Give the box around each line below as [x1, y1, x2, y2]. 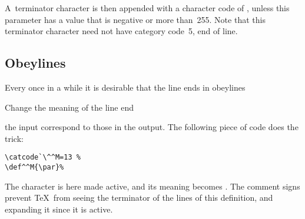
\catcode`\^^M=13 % [5, 153, 81, 162]
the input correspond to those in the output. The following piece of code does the [5, 121, 299, 133]
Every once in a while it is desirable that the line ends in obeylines [5, 81, 246, 93]
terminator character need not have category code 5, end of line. [5, 25, 238, 37]
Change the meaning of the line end [5, 101, 134, 113]
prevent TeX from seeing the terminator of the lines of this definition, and [5, 191, 273, 204]
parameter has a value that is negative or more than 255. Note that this [5, 13, 266, 25]
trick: [5, 132, 24, 144]
